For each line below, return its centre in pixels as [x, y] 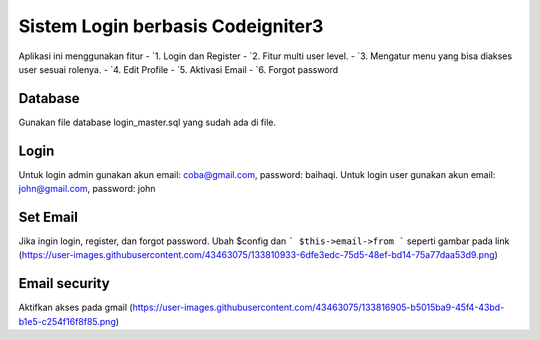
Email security [64, 283]
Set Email [48, 216]
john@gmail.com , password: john [87, 189]
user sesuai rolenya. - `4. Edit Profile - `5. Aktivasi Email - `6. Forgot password [178, 69]
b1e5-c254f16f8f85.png [67, 321]
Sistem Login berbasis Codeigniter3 [171, 26]
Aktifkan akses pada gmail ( [76, 307]
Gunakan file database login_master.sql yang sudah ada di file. [147, 122]
